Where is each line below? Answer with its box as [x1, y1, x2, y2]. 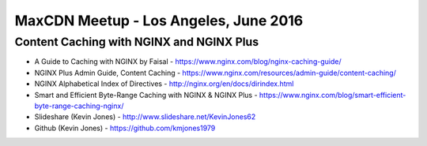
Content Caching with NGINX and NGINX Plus [14, 35, 259, 49]
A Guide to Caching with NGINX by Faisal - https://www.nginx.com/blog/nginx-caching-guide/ [34, 57, 342, 66]
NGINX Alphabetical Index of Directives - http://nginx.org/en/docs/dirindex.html [34, 79, 294, 88]
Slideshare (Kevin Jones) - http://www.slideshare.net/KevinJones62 [34, 112, 256, 122]
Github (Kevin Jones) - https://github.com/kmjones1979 [34, 123, 216, 133]
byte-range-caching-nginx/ [34, 101, 124, 110]
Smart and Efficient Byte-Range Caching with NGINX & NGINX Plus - [34, 90, 258, 99]
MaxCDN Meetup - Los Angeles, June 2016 [14, 12, 304, 29]
